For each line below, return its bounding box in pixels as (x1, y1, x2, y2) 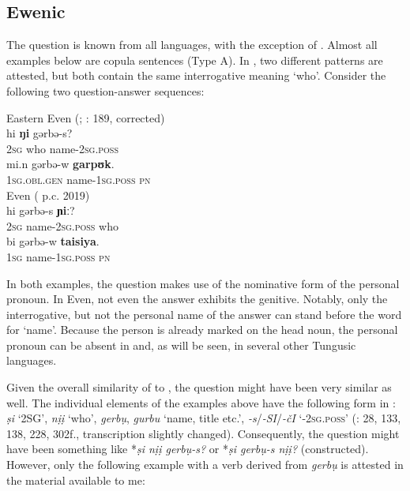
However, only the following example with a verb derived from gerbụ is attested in (6, 456, 404, 473)
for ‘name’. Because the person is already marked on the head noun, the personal (6, 321, 398, 338)
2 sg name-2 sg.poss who (6, 217, 118, 234)
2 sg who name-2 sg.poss (6, 140, 118, 156)
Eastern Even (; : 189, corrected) (6, 109, 165, 126)
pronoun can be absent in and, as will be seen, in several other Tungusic (6, 336, 356, 353)
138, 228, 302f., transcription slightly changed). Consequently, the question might (6, 425, 400, 441)
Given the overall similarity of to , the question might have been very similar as (6, 379, 392, 395)
